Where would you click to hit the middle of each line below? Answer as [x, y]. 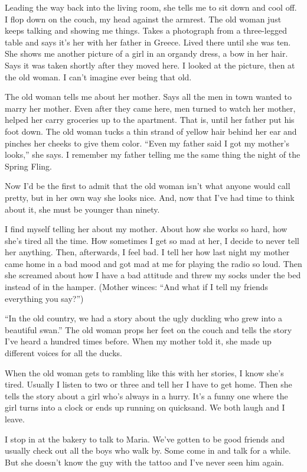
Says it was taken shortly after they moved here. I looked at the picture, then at [150, 65]
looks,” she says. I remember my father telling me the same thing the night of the [153, 154]
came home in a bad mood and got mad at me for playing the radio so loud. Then [153, 263]
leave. [15, 419]
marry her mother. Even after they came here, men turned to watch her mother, [150, 108]
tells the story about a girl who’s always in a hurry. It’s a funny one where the [146, 395]
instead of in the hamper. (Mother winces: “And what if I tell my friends [137, 287]
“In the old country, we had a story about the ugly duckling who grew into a [143, 318]
